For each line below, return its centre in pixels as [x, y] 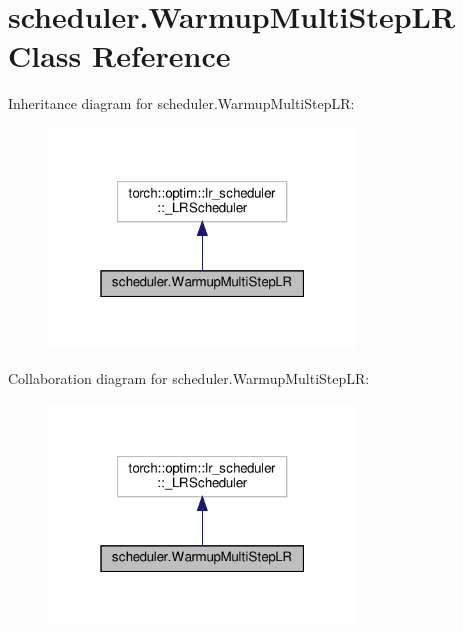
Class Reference [119, 55]
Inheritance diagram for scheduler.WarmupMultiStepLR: [181, 103]
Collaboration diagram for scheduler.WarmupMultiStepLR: [189, 377]
